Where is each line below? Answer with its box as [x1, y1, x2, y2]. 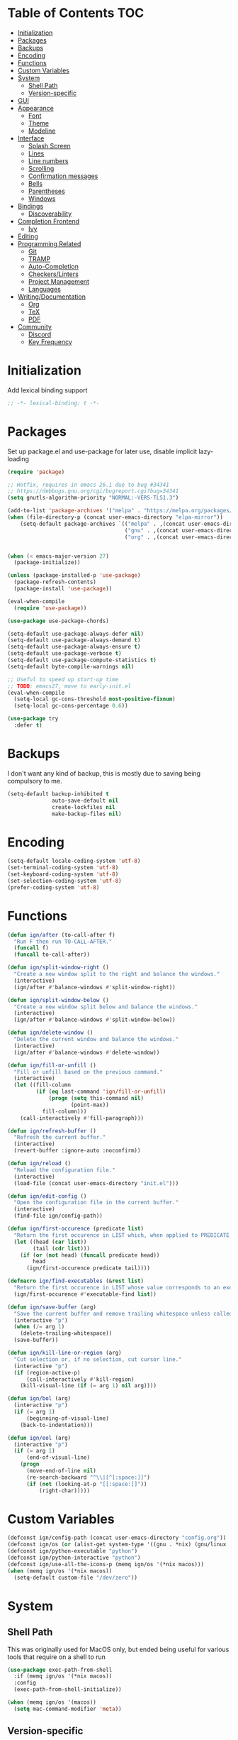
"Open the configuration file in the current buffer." [13, 1199, 179, 1206]
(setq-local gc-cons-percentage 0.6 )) [13, 703, 129, 710]
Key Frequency [28, 337, 73, 346]
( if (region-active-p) [13, 1369, 81, 1376]
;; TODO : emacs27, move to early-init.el [7, 683, 132, 690]
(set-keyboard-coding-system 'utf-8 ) [7, 871, 119, 878]
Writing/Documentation [17, 292, 86, 301]
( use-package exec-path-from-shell [7, 1666, 113, 1673]
